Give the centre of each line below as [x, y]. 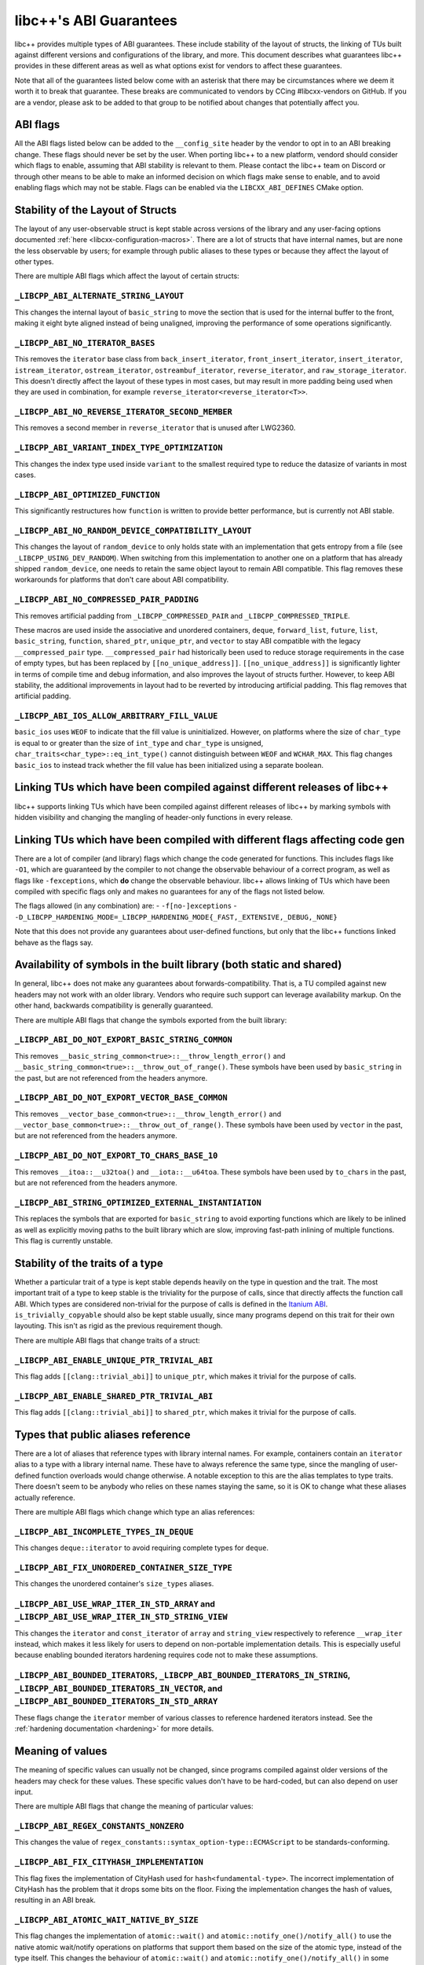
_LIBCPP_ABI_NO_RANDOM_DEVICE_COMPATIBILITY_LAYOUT [133, 531]
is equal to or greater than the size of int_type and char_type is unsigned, [139, 743]
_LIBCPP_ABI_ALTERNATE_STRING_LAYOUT [99, 296]
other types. [34, 262]
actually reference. [45, 1497]
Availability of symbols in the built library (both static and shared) [178, 965]
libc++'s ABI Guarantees [96, 20]
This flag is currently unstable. [64, 1240]
